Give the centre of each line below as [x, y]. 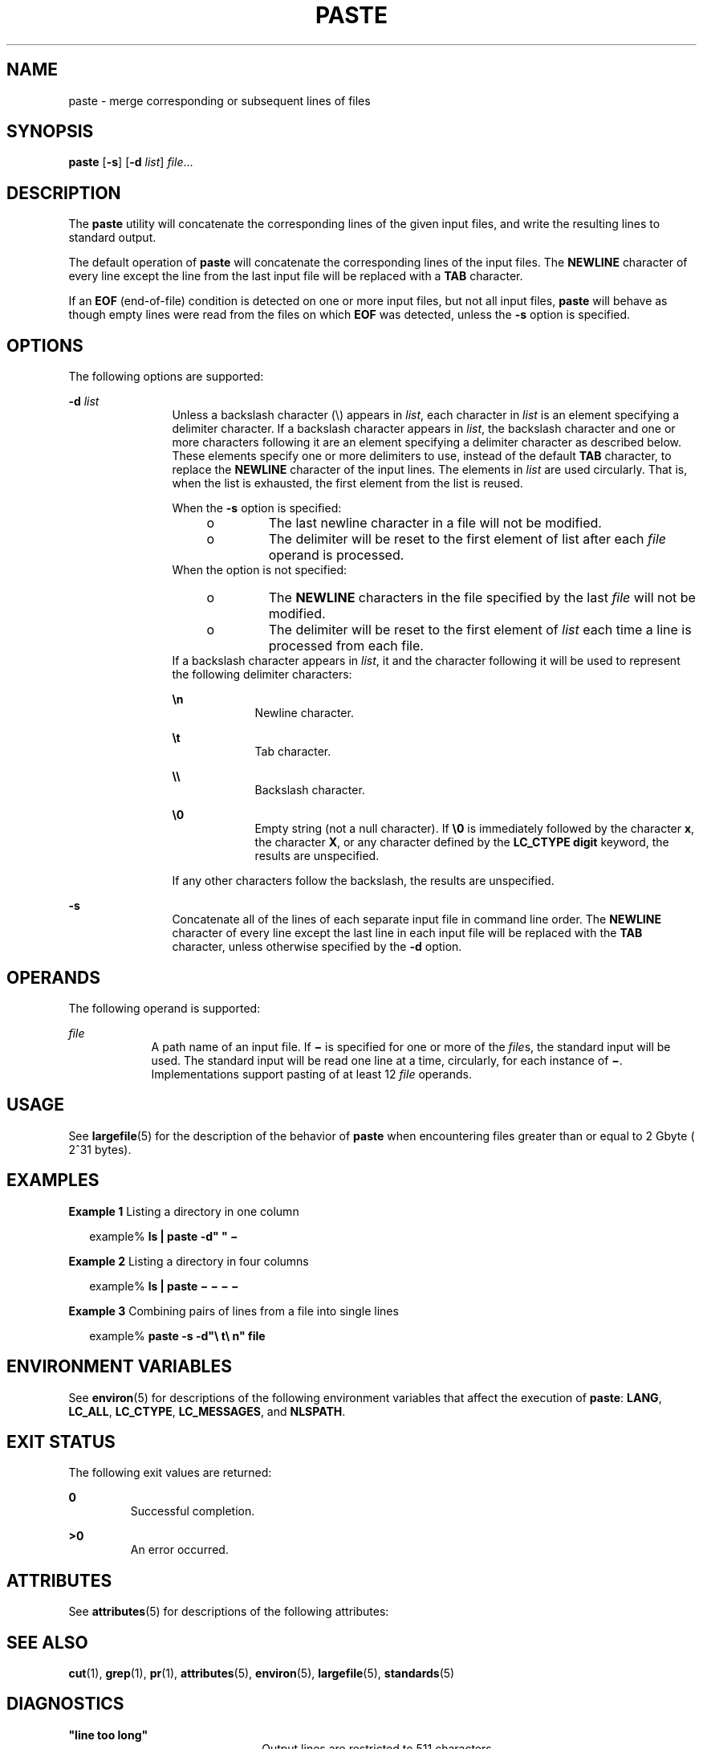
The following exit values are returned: [170, 1473]
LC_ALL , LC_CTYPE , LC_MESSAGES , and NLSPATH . [207, 1411]
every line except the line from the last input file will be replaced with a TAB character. [296, 276]
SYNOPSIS [50, 132]
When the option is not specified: [260, 570]
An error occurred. [179, 1550]
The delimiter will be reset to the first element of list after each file [467, 539]
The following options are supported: [166, 377]
